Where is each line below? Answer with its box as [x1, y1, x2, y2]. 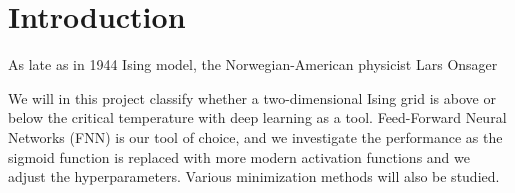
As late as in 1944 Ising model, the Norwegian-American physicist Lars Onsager [8, 54, 498, 75]
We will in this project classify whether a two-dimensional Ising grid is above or [8, 87, 496, 108]
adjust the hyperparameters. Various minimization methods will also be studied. [8, 166, 500, 187]
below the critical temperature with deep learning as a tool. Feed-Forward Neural [8, 107, 507, 128]
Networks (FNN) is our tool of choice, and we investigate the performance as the [8, 126, 503, 147]
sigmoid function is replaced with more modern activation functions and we [8, 146, 470, 167]
